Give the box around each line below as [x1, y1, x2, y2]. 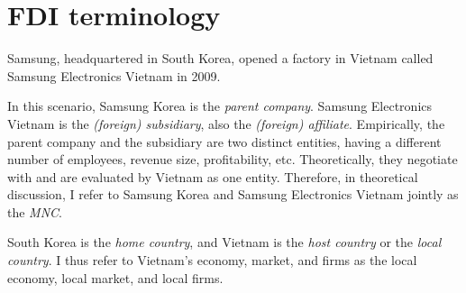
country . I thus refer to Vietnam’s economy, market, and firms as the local [7, 251, 417, 270]
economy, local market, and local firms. [7, 268, 224, 287]
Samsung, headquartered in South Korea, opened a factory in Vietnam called [7, 49, 434, 68]
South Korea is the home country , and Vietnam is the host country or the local [7, 233, 442, 252]
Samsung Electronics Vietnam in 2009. [7, 66, 221, 85]
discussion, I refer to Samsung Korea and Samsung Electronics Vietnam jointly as [7, 185, 459, 204]
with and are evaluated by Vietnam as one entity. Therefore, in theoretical [7, 167, 418, 186]
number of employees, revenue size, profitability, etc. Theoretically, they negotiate [7, 150, 458, 169]
